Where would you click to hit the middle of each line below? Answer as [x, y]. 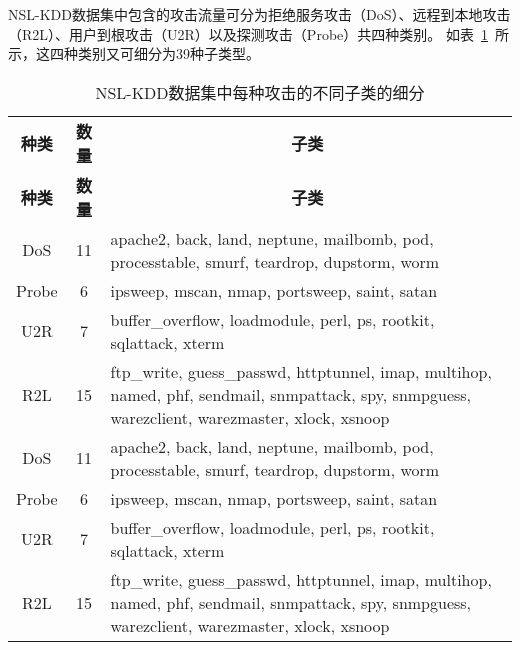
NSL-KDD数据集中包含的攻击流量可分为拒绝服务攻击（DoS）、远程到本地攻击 [259, 14]
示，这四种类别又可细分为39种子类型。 [134, 53]
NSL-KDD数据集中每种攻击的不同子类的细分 [260, 92]
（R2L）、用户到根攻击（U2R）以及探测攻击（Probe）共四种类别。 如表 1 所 [258, 33]
